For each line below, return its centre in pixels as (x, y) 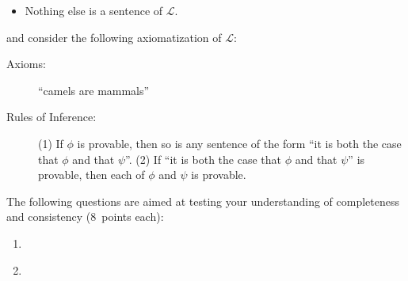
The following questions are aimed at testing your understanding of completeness (203, 201)
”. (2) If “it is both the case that (203, 159)
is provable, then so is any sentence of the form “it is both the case (239, 143)
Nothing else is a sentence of (94, 10)
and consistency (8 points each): (85, 216)
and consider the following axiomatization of (114, 37)
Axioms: (26, 64)
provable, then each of (92, 175)
